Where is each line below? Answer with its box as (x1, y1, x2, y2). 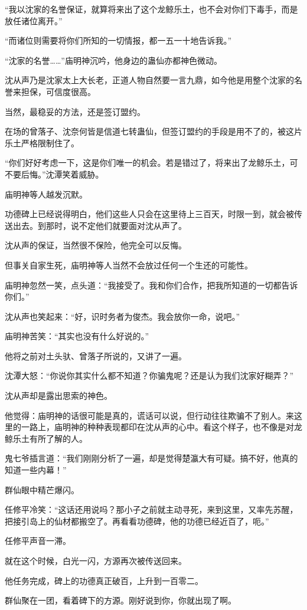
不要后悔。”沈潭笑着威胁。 (5, 168, 104, 180)
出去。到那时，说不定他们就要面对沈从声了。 (12, 219, 187, 231)
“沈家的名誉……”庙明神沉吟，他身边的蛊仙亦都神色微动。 (5, 54, 222, 66)
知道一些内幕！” (5, 464, 67, 476)
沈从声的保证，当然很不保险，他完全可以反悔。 (5, 239, 187, 251)
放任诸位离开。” (5, 14, 63, 27)
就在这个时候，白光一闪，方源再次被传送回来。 (5, 555, 187, 566)
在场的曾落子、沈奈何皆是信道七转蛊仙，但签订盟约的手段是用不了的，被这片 (5, 125, 302, 137)
